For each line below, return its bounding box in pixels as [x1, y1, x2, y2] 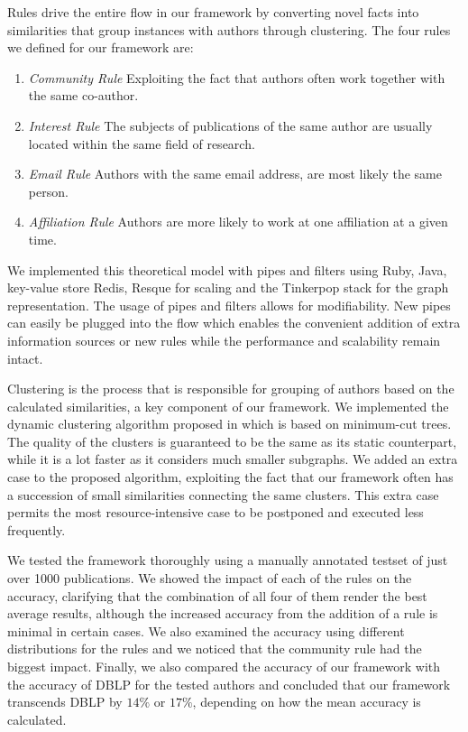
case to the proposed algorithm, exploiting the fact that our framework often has [7, 468, 454, 486]
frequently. [7, 520, 66, 539]
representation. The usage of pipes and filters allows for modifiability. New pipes [7, 295, 451, 314]
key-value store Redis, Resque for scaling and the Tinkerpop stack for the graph [7, 278, 449, 297]
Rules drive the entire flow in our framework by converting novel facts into [7, 3, 419, 21]
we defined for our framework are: [7, 38, 194, 57]
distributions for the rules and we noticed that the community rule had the [7, 639, 422, 658]
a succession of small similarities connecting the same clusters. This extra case [7, 485, 439, 504]
